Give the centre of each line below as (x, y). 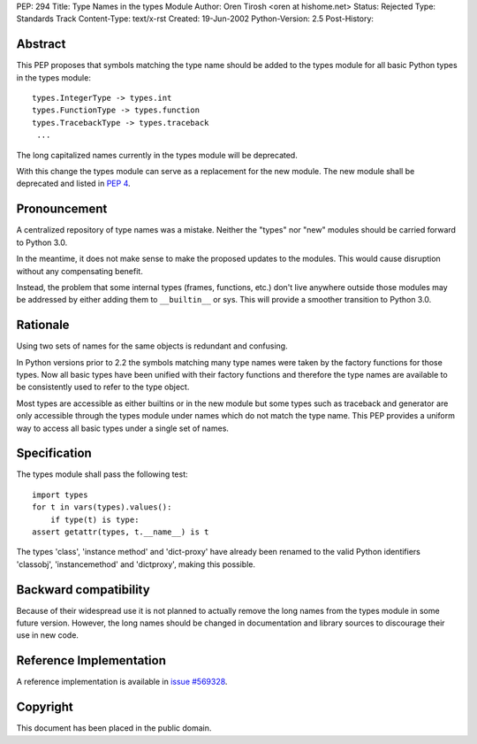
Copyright (45, 707)
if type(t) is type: (95, 519)
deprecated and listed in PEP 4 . (74, 184)
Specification (54, 453)
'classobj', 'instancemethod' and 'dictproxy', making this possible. (136, 564)
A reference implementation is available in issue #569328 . (122, 682)
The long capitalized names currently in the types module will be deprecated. (157, 155)
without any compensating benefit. (79, 271)
